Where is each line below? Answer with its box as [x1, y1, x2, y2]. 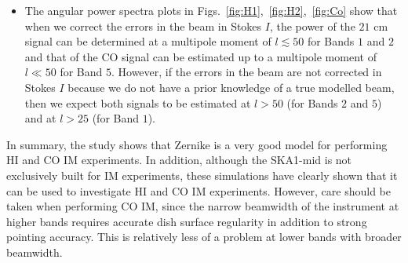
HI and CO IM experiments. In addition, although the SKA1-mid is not [6, 152, 352, 168]
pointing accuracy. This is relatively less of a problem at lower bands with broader [6, 228, 402, 245]
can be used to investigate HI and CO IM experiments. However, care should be [6, 182, 391, 199]
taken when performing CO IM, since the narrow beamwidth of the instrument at [6, 198, 399, 214]
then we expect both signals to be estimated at [24, 94, 251, 111]
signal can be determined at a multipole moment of [24, 33, 271, 49]
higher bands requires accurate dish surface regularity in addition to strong [6, 213, 367, 229]
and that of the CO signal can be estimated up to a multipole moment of [24, 48, 377, 64]
